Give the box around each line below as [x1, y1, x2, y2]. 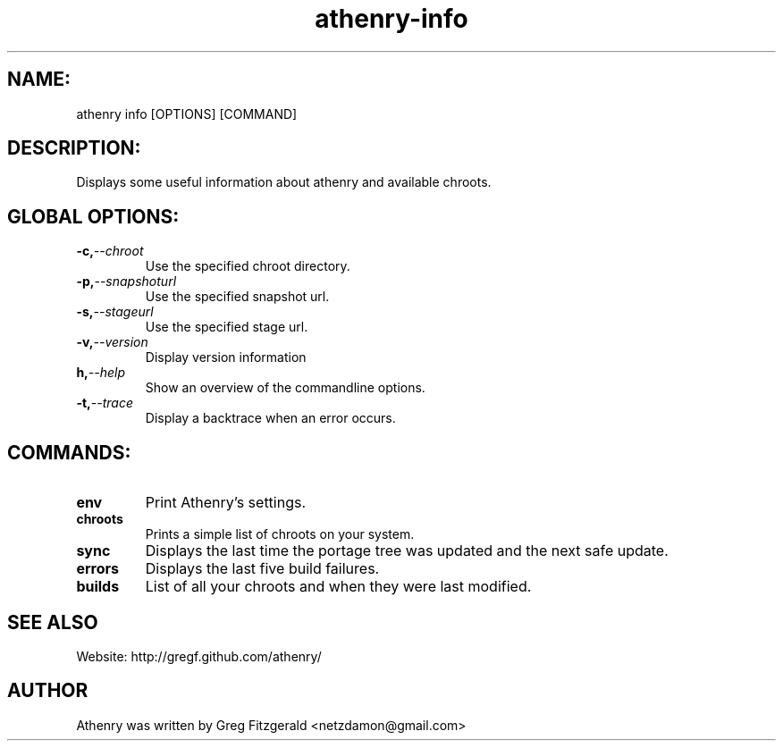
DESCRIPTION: [7, 137, 141, 160]
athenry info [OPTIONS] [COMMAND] [76, 105, 298, 122]
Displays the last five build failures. [145, 559, 380, 578]
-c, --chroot [76, 243, 144, 259]
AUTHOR [7, 679, 88, 702]
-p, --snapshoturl [76, 273, 177, 290]
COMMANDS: [7, 441, 131, 464]
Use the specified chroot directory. [145, 258, 350, 274]
